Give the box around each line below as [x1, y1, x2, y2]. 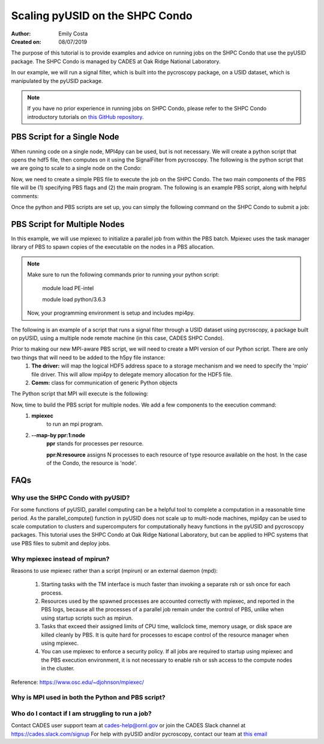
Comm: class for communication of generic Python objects [31, 379, 178, 386]
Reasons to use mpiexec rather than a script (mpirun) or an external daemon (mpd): [11, 567, 218, 574]
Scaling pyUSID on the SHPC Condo [11, 9, 193, 22]
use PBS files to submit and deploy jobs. [11, 539, 111, 546]
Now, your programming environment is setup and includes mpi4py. [27, 309, 195, 316]
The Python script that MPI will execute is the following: [11, 390, 148, 398]
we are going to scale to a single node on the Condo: [11, 165, 142, 172]
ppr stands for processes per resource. [46, 440, 144, 447]
